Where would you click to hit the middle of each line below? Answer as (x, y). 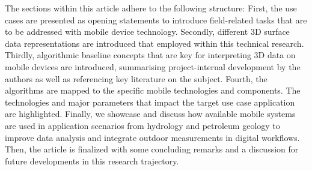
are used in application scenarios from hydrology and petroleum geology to (142, 125)
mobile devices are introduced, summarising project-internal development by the (153, 66)
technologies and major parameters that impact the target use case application (150, 102)
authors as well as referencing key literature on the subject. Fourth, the (136, 78)
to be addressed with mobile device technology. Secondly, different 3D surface (147, 31)
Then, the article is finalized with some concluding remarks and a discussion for (152, 149)
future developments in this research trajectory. (92, 160)
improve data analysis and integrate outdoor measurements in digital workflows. (152, 137)
